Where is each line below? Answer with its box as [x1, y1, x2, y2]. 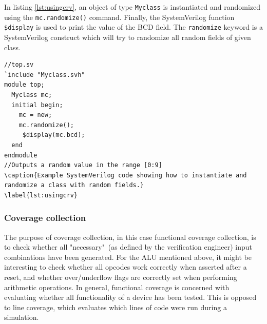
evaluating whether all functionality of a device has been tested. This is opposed [4, 292, 257, 302]
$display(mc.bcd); [22, 131, 85, 139]
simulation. [4, 312, 39, 322]
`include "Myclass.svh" [4, 71, 85, 78]
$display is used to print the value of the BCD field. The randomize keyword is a [4, 22, 263, 32]
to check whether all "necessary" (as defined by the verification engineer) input [4, 241, 252, 252]
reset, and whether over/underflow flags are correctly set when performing [4, 272, 237, 282]
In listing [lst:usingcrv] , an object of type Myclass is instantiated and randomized [4, 2, 261, 12]
